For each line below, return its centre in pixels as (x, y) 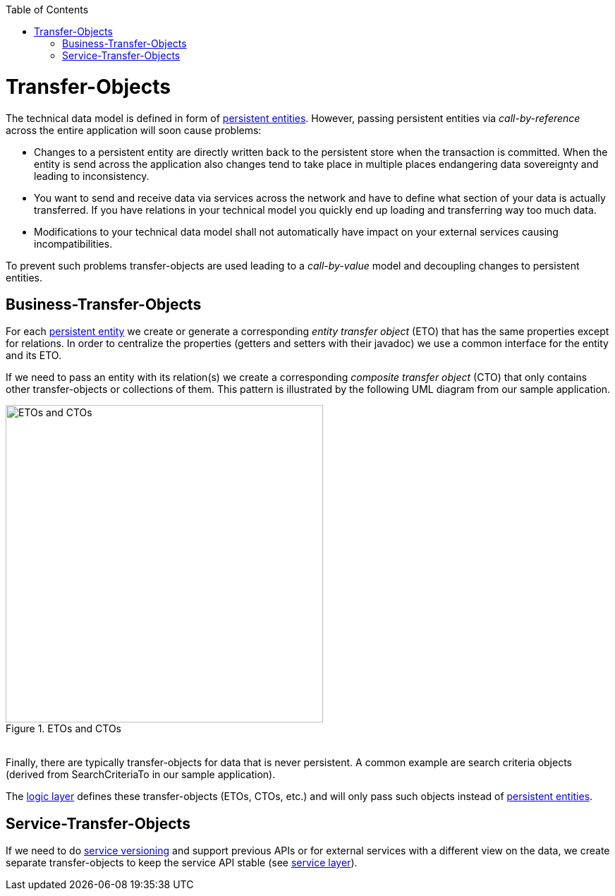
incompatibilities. (73, 243)
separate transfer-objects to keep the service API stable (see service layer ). (182, 863)
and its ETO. (34, 356)
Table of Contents (47, 10)
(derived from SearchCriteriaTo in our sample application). (141, 775)
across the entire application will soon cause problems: (134, 130)
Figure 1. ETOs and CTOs (63, 729)
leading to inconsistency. (92, 176)
